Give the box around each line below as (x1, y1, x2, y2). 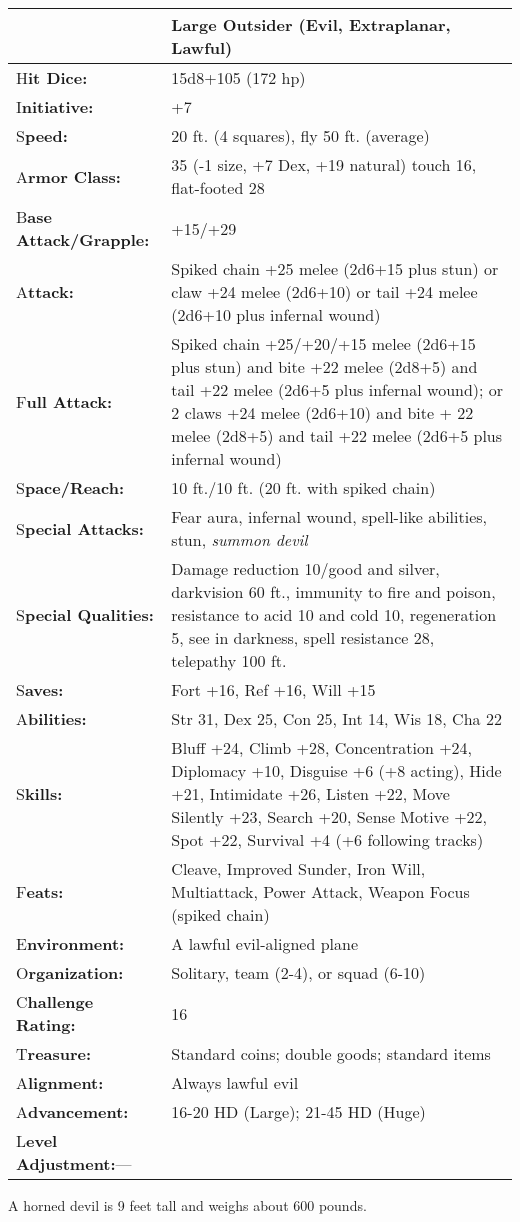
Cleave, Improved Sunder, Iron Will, (171, 857, 426, 880)
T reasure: (16, 1042, 92, 1065)
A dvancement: (16, 1100, 129, 1123)
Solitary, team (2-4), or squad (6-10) (171, 961, 426, 984)
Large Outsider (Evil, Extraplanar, (171, 13, 451, 36)
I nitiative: (16, 95, 94, 118)
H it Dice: (16, 66, 88, 89)
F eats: (16, 880, 64, 903)
